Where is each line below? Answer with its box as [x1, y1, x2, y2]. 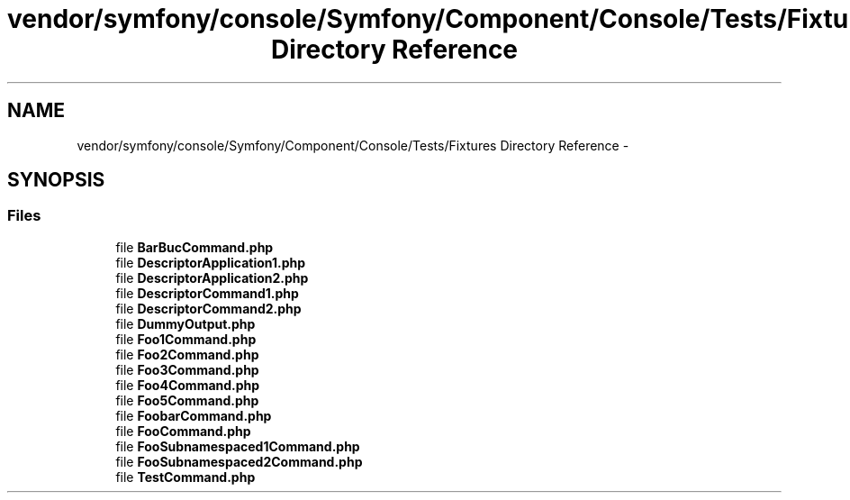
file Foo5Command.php [115, 392, 259, 408]
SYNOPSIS [7, 168, 105, 192]
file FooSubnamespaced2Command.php [115, 453, 363, 469]
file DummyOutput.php [115, 315, 256, 332]
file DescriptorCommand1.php [115, 285, 299, 301]
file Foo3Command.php [115, 361, 259, 377]
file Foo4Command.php [115, 377, 260, 393]
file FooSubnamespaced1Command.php [115, 438, 360, 454]
